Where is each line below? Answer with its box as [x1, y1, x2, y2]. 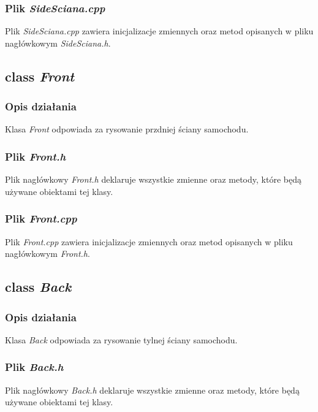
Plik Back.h [5, 359, 64, 375]
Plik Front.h [5, 148, 66, 164]
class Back [5, 277, 72, 296]
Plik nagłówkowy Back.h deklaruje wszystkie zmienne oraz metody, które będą [5, 383, 300, 396]
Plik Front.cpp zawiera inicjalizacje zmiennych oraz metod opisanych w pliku [5, 235, 293, 248]
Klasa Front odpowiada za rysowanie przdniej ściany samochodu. [5, 123, 249, 135]
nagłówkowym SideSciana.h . [5, 36, 111, 49]
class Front [5, 66, 75, 85]
